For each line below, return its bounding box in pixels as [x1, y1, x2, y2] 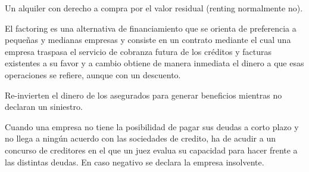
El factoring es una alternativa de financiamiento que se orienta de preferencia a [5, 21, 296, 34]
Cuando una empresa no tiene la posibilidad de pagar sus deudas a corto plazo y [5, 120, 299, 133]
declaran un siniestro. [5, 100, 83, 113]
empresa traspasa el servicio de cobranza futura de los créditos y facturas [5, 45, 271, 57]
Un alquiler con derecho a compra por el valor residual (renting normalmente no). [5, 2, 303, 14]
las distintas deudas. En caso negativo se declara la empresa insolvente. [5, 155, 264, 168]
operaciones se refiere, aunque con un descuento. [5, 68, 181, 81]
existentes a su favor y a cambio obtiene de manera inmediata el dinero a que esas [5, 57, 304, 69]
